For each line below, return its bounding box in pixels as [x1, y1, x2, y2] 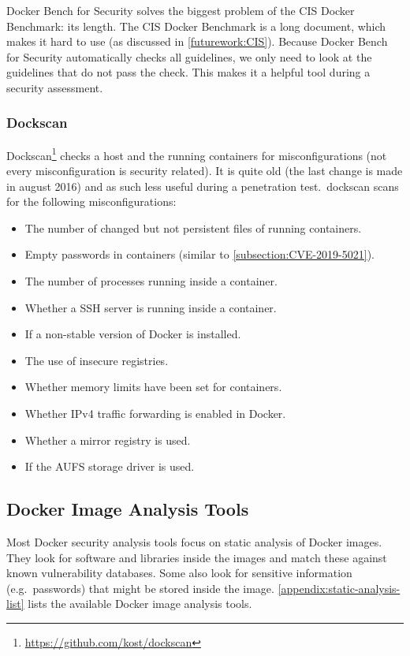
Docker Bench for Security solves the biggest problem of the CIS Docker [6, 2, 355, 18]
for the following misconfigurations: [6, 193, 177, 210]
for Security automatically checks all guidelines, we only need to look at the [6, 48, 372, 65]
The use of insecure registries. [24, 352, 169, 368]
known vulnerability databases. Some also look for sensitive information [6, 565, 352, 581]
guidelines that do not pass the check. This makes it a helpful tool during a [6, 64, 371, 80]
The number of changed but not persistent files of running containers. [24, 219, 362, 236]
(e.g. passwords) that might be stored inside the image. [6, 580, 274, 596]
